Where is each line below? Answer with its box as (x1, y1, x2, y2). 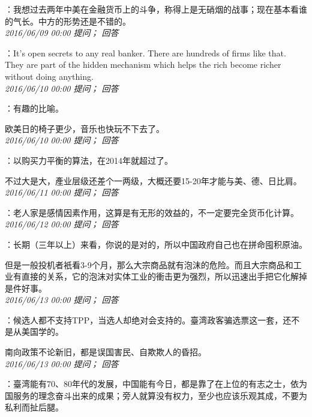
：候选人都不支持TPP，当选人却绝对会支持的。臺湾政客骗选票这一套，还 (5, 313, 292, 326)
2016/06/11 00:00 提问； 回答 (5, 186, 119, 199)
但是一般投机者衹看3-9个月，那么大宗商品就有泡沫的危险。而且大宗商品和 (5, 258, 293, 271)
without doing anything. (5, 70, 94, 82)
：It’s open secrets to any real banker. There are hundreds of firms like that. (5, 46, 286, 59)
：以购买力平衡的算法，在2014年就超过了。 (5, 154, 173, 166)
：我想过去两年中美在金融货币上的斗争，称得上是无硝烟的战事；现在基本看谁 (5, 3, 307, 15)
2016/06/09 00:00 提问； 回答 (5, 26, 119, 39)
